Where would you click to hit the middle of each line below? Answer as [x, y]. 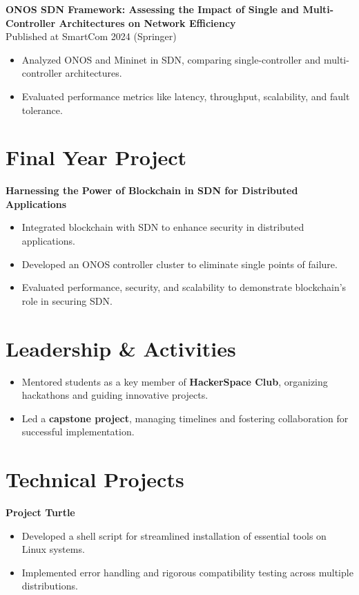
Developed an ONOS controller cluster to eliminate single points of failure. [179, 264]
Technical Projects [95, 479]
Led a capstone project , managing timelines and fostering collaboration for [185, 418]
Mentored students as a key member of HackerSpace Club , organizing [175, 381]
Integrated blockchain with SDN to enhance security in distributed [163, 227]
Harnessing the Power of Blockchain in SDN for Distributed [152, 190]
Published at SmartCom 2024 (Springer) [91, 36]
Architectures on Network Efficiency [147, 22]
